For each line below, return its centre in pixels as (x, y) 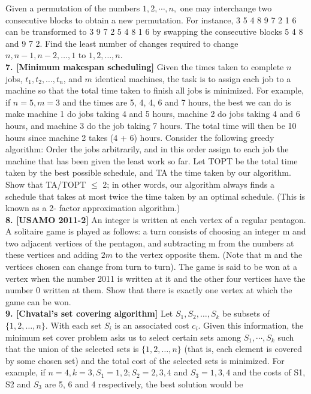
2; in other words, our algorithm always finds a (188, 184)
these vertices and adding (52, 255)
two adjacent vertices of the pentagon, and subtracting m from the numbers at (150, 243)
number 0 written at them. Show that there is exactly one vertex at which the (149, 290)
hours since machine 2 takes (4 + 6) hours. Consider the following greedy (140, 137)
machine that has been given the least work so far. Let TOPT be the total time (152, 160)
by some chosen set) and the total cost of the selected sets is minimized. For (145, 360)
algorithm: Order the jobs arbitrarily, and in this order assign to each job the (147, 149)
